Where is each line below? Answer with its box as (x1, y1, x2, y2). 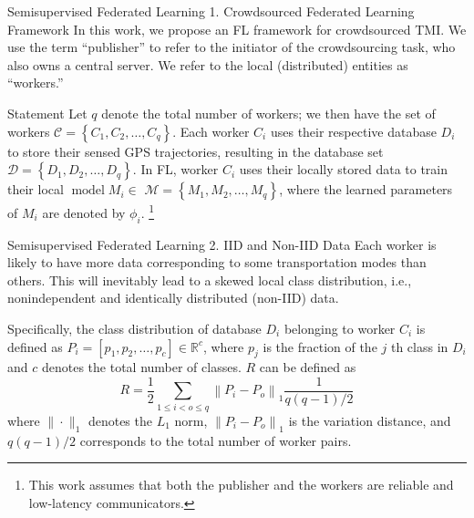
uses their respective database (270, 121, 437, 140)
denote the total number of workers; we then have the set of (101, 103, 436, 122)
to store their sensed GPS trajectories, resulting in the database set (7, 141, 384, 161)
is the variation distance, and (288, 410, 451, 430)
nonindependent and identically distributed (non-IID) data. (7, 288, 339, 307)
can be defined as (259, 357, 356, 377)
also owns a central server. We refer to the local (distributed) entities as (7, 55, 408, 74)
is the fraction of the (263, 337, 377, 356)
